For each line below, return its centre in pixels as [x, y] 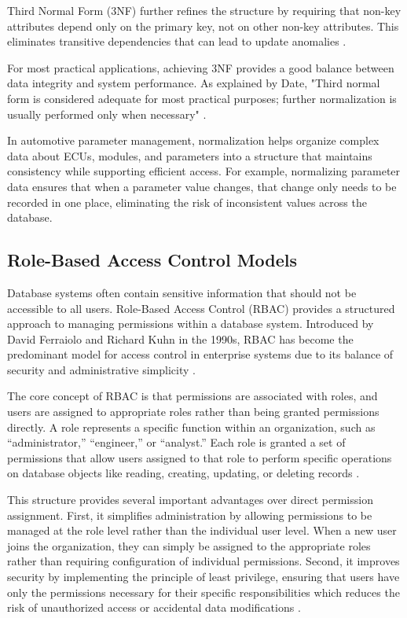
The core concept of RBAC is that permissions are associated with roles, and [192, 396]
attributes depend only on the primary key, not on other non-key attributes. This [203, 26]
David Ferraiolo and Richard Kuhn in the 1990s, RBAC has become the [180, 338]
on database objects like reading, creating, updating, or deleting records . [183, 473]
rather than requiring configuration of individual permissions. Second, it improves [203, 561]
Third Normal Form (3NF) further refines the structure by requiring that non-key [204, 10]
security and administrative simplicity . [101, 369]
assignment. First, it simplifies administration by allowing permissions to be [190, 515]
